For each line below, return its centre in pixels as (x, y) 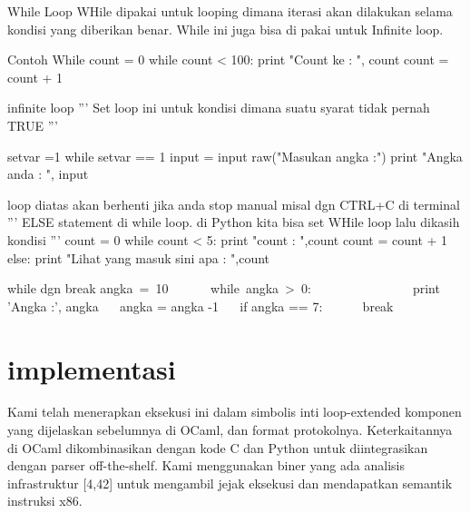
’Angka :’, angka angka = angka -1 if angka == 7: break (201, 306)
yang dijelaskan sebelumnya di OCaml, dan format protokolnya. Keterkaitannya (230, 430)
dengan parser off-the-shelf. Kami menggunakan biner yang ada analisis (206, 465)
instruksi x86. (45, 501)
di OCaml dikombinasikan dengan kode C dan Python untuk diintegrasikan (218, 447)
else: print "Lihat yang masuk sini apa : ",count (139, 257)
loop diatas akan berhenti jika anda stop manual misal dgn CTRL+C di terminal (234, 204)
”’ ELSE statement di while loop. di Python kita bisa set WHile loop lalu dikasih (234, 222)
